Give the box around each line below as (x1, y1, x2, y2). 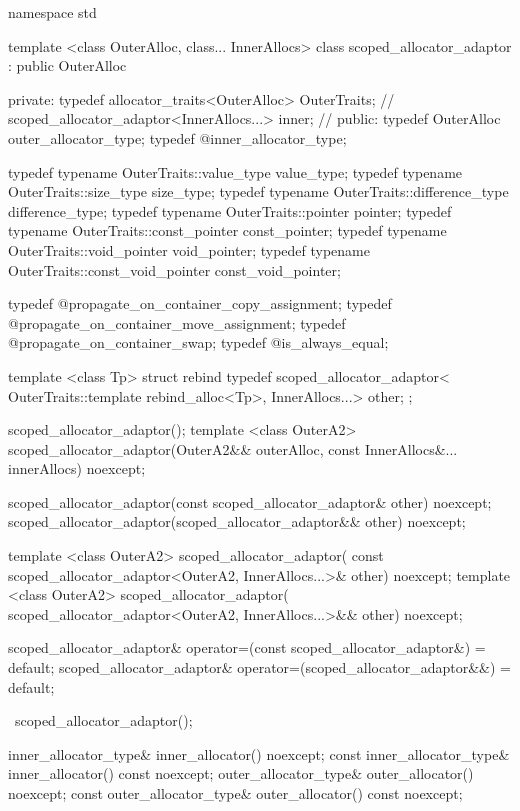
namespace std (8, 2, 97, 22)
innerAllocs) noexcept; (8, 458, 146, 479)
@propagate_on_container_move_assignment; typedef (8, 312, 346, 333)
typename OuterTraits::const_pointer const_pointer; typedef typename (8, 220, 447, 241)
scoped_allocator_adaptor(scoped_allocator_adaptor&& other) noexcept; (8, 511, 466, 532)
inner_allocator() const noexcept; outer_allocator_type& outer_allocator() (8, 763, 474, 784)
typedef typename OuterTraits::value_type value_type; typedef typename (8, 161, 463, 182)
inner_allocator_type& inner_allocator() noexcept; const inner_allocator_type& (8, 743, 510, 764)
